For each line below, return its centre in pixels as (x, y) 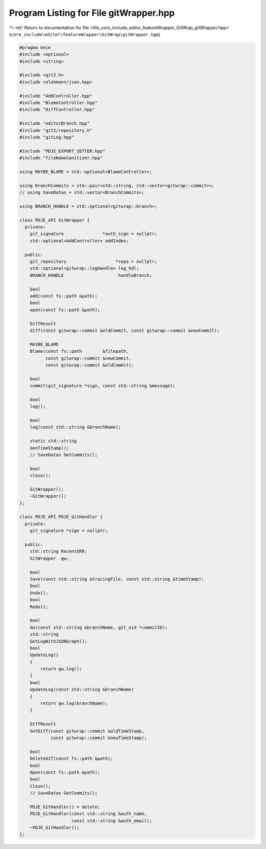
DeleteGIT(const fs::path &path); (71, 759)
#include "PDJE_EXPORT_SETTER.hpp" (62, 151)
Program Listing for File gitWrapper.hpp (92, 13)
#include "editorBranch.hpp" (55, 124)
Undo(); (39, 593)
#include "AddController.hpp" (56, 96)
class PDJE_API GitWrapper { (55, 220)
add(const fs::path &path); (64, 296)
